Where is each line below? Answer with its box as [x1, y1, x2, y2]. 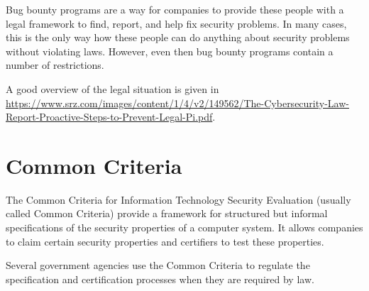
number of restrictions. [6, 57, 104, 72]
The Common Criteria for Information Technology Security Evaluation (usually [6, 192, 351, 207]
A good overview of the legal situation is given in [6, 81, 219, 96]
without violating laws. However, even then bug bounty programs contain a [6, 43, 334, 58]
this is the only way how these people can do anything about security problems [6, 30, 350, 45]
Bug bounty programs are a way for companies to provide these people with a [6, 2, 344, 16]
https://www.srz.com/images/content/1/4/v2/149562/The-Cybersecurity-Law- [6, 95, 349, 110]
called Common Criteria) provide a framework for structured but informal [6, 206, 328, 221]
